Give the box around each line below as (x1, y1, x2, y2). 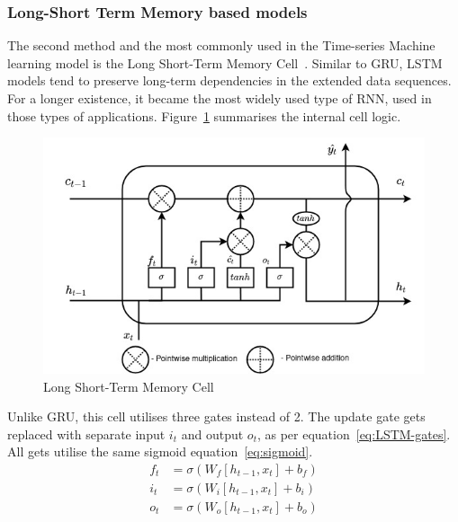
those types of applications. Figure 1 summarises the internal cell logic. (7, 106, 401, 125)
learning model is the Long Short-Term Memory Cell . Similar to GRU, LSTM (7, 53, 443, 72)
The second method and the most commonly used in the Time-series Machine (7, 36, 436, 55)
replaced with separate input (7, 424, 166, 443)
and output (181, 424, 244, 443)
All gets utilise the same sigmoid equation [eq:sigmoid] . (7, 442, 313, 461)
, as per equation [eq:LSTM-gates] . (256, 424, 451, 443)
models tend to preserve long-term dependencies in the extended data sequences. (7, 71, 452, 90)
